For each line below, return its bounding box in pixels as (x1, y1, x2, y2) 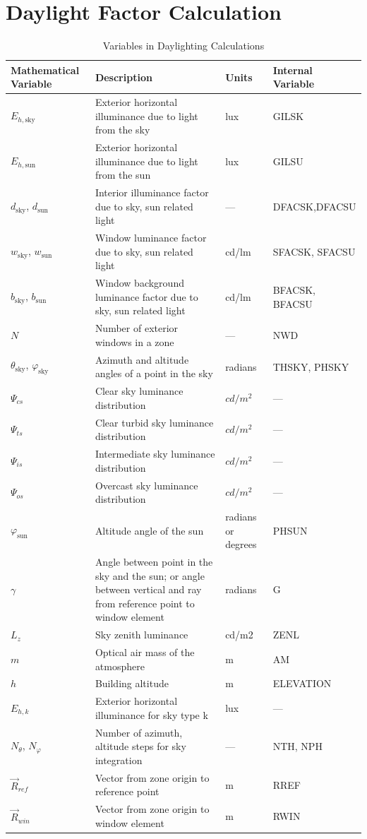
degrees (225, 537, 257, 552)
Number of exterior (95, 321, 179, 335)
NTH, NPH (272, 739, 323, 754)
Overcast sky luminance (95, 477, 198, 492)
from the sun (95, 167, 151, 182)
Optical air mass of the (95, 645, 195, 660)
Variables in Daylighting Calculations (102, 38, 265, 53)
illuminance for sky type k (95, 707, 208, 722)
